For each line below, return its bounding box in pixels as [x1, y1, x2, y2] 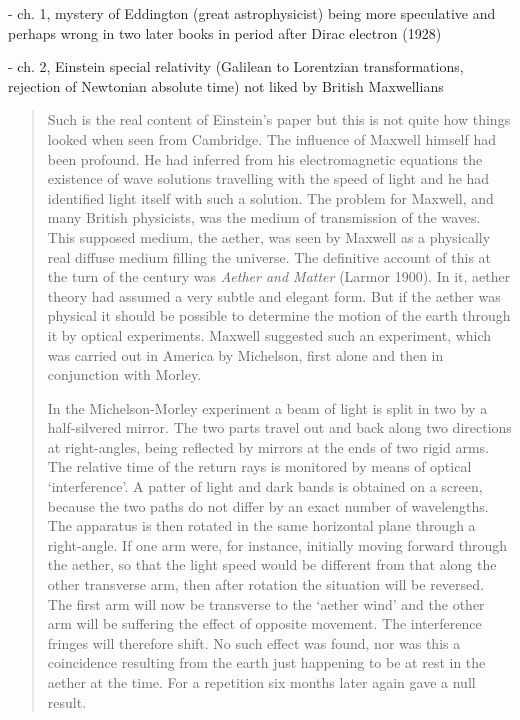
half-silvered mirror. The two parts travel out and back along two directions [47, 417, 512, 438]
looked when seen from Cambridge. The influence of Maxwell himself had [47, 128, 497, 149]
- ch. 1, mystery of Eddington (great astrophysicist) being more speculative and [8, 3, 496, 23]
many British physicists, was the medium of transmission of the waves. [47, 207, 481, 228]
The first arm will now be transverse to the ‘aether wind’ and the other [47, 593, 485, 614]
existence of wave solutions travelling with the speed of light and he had [47, 168, 490, 189]
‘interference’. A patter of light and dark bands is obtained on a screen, [47, 476, 483, 497]
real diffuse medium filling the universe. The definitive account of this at [47, 246, 492, 267]
